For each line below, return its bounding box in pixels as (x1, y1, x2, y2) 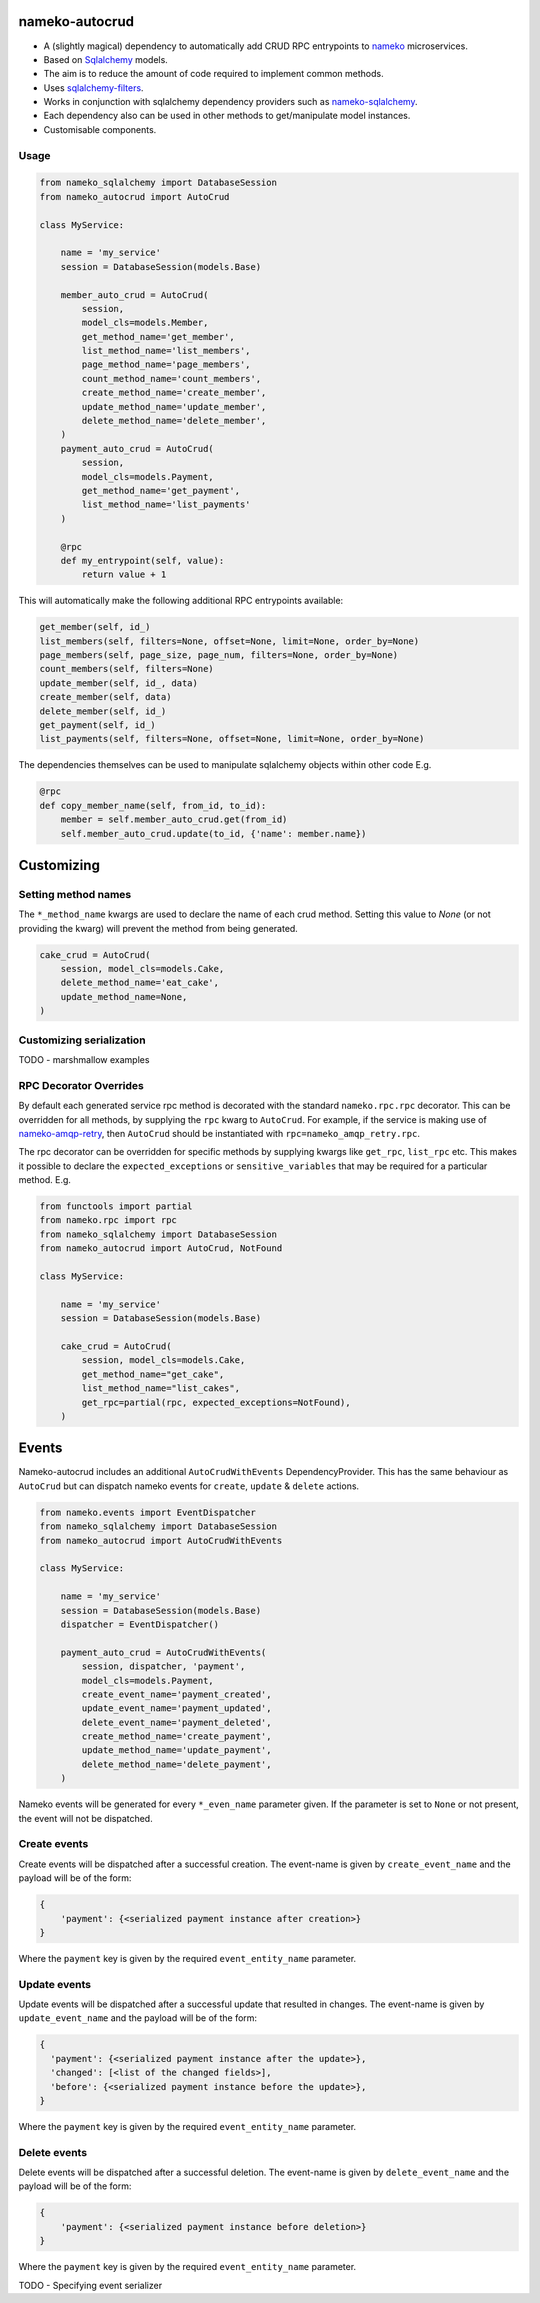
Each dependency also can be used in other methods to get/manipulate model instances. (43, 110, 411, 122)
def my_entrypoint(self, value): (60, 555, 225, 566)
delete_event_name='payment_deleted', (81, 1716, 272, 1728)
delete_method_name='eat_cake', (60, 977, 220, 989)
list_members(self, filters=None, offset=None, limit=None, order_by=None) (39, 635, 420, 647)
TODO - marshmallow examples (18, 1054, 150, 1065)
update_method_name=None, (60, 991, 188, 1002)
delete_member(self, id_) (39, 705, 167, 717)
